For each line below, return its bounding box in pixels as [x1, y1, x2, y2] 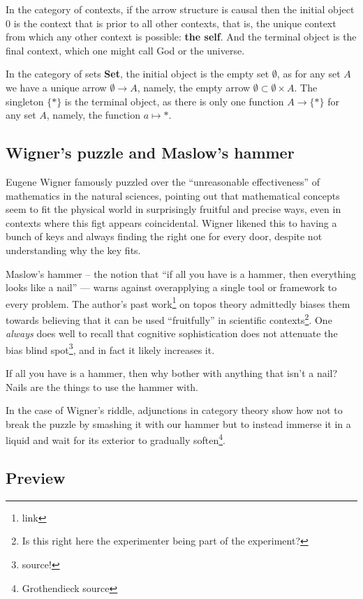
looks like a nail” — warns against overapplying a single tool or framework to [6, 280, 337, 295]
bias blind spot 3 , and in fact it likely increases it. [6, 340, 215, 357]
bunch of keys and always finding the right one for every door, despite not [6, 229, 323, 244]
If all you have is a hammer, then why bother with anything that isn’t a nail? [6, 366, 338, 380]
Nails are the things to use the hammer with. [6, 379, 199, 394]
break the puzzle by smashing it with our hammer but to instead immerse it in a [6, 416, 351, 431]
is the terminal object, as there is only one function [64, 94, 284, 108]
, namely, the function [46, 108, 140, 122]
